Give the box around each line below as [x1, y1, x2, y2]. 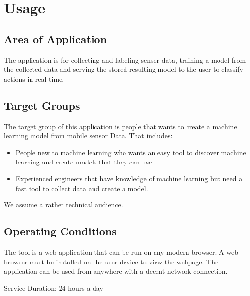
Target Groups [4, 98, 80, 113]
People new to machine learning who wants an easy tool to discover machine [15, 147, 246, 157]
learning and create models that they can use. [15, 157, 154, 167]
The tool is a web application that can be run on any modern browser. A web [4, 246, 238, 257]
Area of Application [4, 31, 107, 46]
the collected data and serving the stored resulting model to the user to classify [4, 64, 243, 74]
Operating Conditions [4, 224, 117, 239]
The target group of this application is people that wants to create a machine [4, 121, 237, 131]
